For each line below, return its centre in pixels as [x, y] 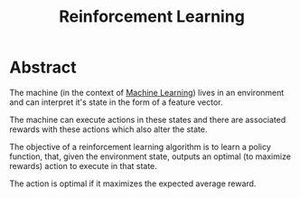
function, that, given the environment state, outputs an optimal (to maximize [150, 156]
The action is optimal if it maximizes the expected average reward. [133, 184]
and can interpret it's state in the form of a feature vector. [116, 102]
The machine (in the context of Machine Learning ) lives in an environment [147, 92]
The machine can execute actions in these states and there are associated [148, 119]
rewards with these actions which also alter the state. [108, 129]
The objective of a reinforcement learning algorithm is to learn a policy [140, 146]
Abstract [43, 67]
